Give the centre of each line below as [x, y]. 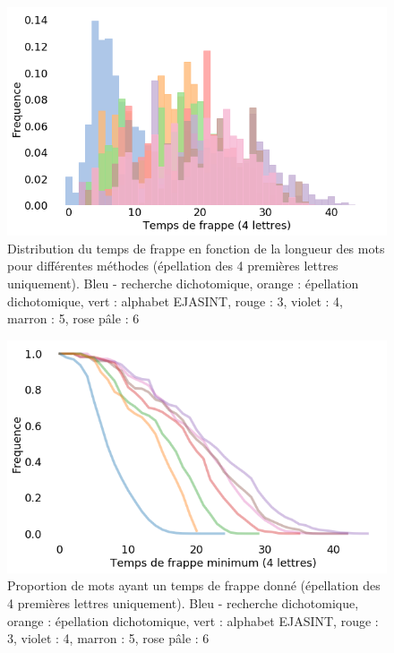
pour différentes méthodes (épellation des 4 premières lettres [173, 266]
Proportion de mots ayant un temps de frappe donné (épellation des [194, 585]
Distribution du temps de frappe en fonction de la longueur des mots [196, 248]
